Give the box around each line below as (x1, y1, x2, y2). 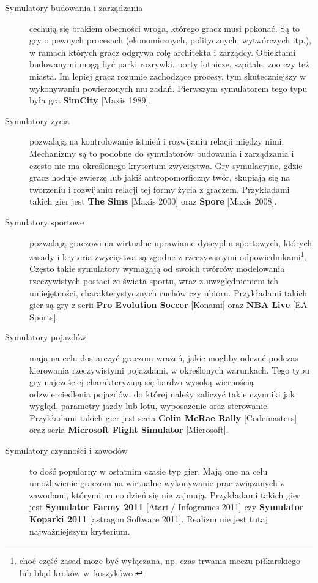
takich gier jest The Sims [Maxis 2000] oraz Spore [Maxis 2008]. (29, 195, 277, 208)
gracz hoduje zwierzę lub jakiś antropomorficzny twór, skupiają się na (29, 171, 290, 184)
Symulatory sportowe (5, 215, 84, 228)
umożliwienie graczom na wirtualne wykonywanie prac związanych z (29, 476, 284, 489)
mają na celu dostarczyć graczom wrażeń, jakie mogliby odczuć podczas (29, 351, 298, 364)
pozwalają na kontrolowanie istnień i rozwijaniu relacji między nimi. (29, 135, 284, 148)
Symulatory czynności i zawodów (5, 444, 128, 457)
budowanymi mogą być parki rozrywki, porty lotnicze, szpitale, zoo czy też (29, 58, 309, 70)
